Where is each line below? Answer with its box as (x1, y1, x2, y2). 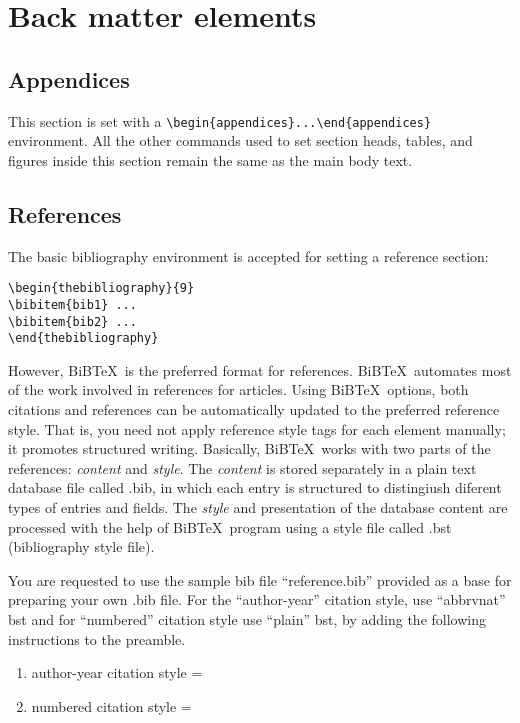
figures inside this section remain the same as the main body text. (8, 149, 413, 170)
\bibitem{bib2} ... (8, 314, 137, 329)
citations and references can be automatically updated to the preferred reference (8, 399, 500, 420)
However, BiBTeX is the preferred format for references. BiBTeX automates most (8, 359, 512, 380)
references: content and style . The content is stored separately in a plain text (8, 457, 477, 478)
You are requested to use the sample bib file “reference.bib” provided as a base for (8, 569, 512, 590)
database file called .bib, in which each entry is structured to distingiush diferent (8, 477, 502, 498)
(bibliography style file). (8, 536, 155, 557)
